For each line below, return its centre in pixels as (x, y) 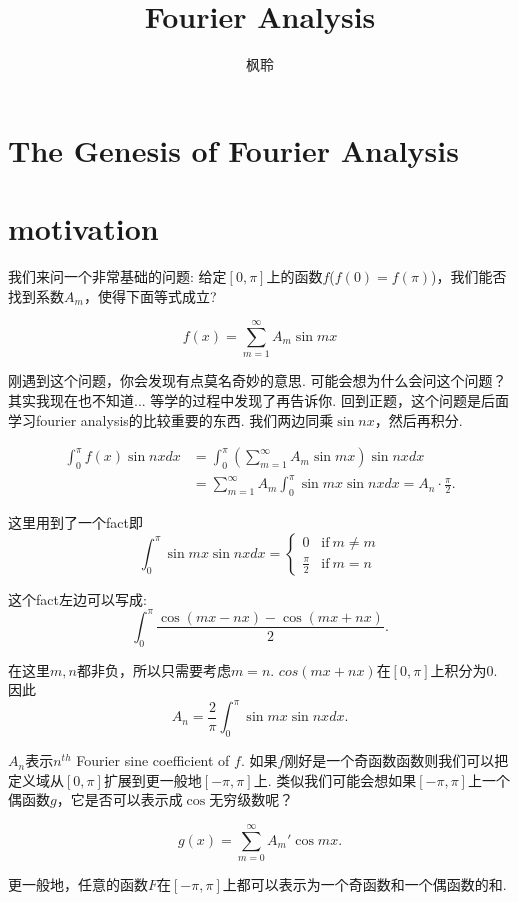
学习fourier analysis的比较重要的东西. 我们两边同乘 (171, 419)
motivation (83, 228)
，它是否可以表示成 (119, 799)
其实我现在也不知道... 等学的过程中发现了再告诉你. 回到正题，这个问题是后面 (258, 399)
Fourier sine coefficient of (153, 760)
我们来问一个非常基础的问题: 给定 (117, 276)
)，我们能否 (469, 276)
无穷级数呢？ (251, 799)
